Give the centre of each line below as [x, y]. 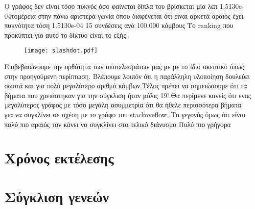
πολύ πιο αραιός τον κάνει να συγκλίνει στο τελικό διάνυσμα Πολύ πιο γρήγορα [118, 124]
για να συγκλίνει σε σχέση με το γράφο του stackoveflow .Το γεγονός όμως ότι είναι [125, 114]
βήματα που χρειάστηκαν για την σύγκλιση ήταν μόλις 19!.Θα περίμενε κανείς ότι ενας [128, 95]
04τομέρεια [20, 15]
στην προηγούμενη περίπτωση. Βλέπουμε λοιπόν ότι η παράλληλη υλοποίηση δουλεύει [127, 76]
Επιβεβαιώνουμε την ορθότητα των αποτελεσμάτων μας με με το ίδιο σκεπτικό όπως [124, 66]
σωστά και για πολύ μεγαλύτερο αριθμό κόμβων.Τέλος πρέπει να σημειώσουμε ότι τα [126, 86]
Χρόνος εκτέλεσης [59, 158]
